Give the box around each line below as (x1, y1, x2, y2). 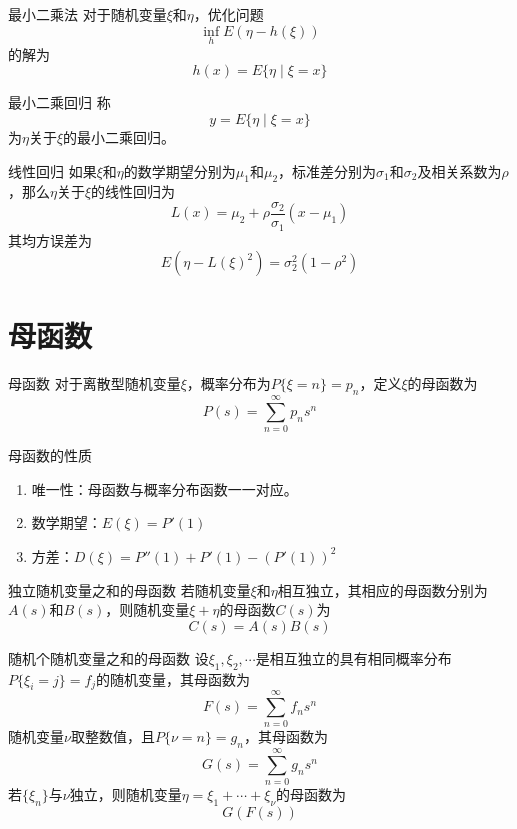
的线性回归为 (91, 181, 176, 202)
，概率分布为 (186, 373, 271, 394)
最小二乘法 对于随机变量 (8, 4, 167, 24)
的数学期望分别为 (123, 160, 236, 181)
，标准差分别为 (278, 160, 377, 181)
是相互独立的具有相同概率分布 (255, 647, 452, 668)
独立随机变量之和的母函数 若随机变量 (8, 579, 251, 600)
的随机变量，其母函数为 (96, 668, 251, 689)
